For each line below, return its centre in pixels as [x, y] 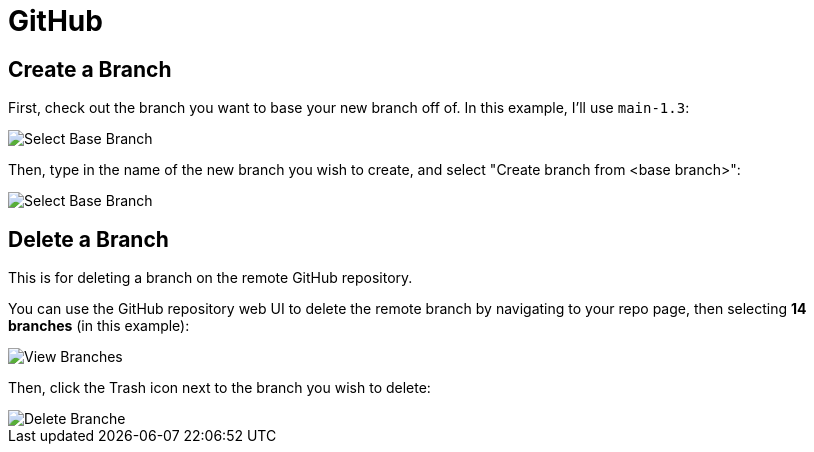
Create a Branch [90, 69]
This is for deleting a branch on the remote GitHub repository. [210, 278]
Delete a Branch [88, 239]
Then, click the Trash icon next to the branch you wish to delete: [219, 388]
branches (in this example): [99, 326]
